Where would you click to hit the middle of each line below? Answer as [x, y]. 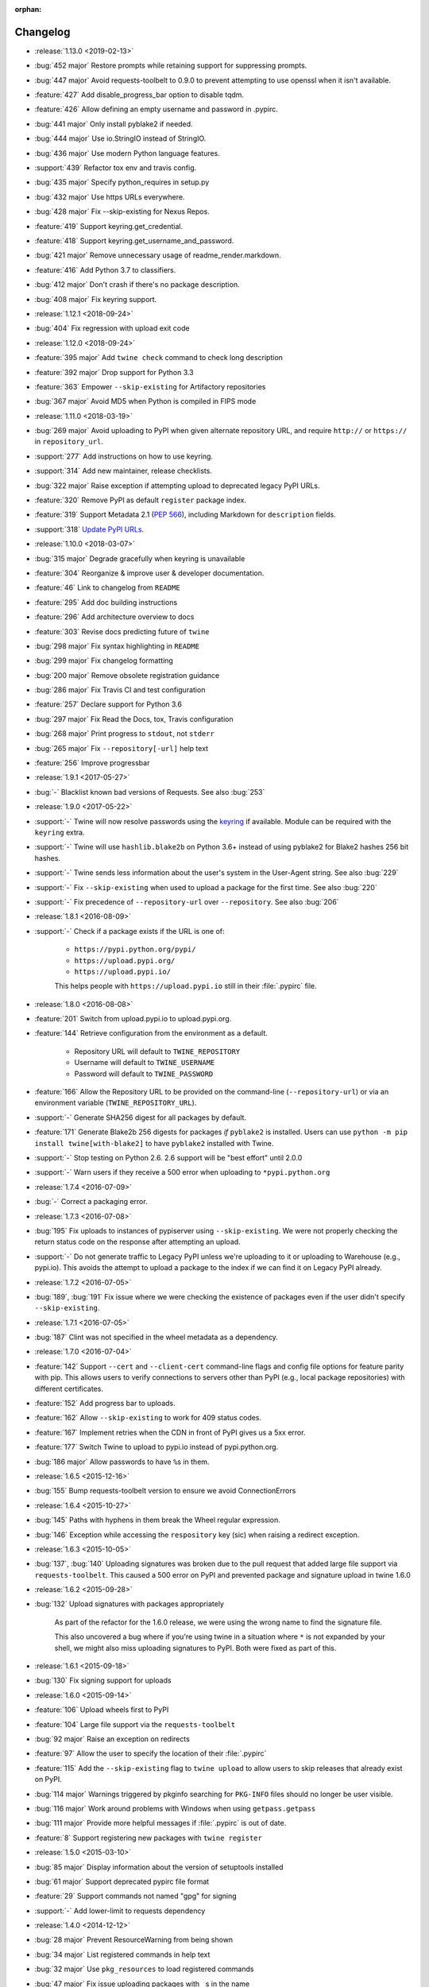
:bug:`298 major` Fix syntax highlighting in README [117, 646]
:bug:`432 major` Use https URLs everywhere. [110, 197]
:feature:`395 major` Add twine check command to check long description [159, 358]
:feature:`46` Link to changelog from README [107, 587]
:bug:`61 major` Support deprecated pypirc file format [122, 1881]
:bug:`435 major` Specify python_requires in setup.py [122, 182]
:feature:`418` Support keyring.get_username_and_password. [134, 240]
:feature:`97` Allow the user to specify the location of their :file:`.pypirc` [151, 1753]
